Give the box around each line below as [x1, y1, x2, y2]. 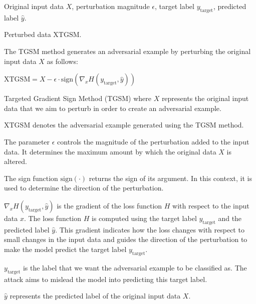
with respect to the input [172, 200, 249, 210]
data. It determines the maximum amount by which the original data [4, 146, 216, 156]
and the [218, 212, 242, 223]
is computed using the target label [91, 212, 197, 223]
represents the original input [161, 93, 249, 103]
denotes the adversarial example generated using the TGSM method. [32, 119, 244, 130]
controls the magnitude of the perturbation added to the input [57, 136, 249, 146]
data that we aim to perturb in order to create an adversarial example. [4, 102, 221, 113]
